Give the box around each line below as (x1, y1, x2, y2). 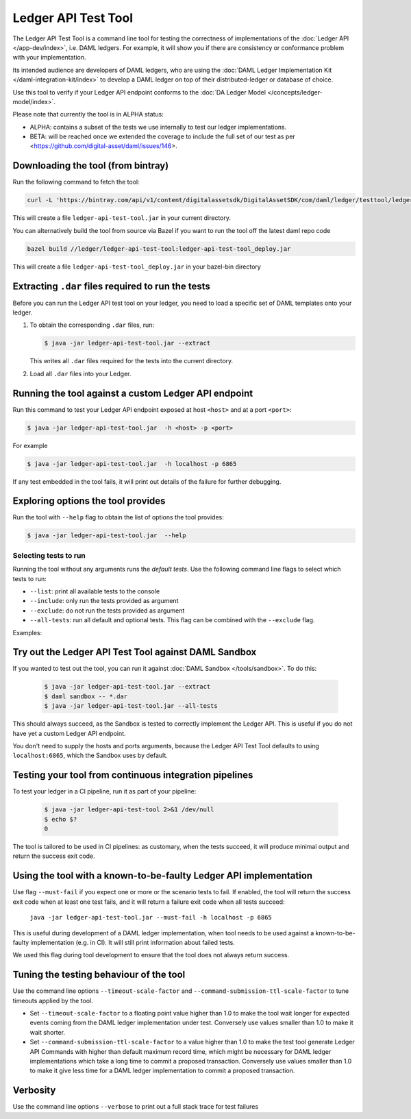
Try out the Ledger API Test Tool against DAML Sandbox (12, 646, 257, 658)
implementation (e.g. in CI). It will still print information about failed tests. (30, 938, 236, 946)
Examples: (12, 628, 42, 637)
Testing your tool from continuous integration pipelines (12, 770, 253, 781)
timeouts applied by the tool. (12, 996, 94, 1005)
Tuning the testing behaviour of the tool (12, 969, 186, 981)
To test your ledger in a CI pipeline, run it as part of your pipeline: (12, 787, 197, 796)
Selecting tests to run (12, 550, 86, 560)
